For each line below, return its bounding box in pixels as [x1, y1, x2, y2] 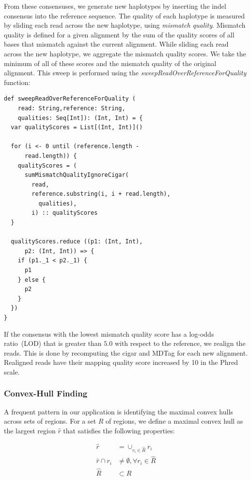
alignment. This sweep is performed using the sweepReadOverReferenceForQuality [4, 68, 247, 78]
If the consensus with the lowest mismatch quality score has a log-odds [4, 328, 214, 339]
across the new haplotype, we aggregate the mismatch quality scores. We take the [4, 48, 246, 58]
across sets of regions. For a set [4, 416, 96, 426]
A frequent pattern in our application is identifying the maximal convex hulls [4, 406, 233, 416]
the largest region [4, 425, 56, 435]
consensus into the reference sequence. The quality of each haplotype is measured [4, 10, 245, 20]
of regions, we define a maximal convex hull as [106, 416, 243, 426]
